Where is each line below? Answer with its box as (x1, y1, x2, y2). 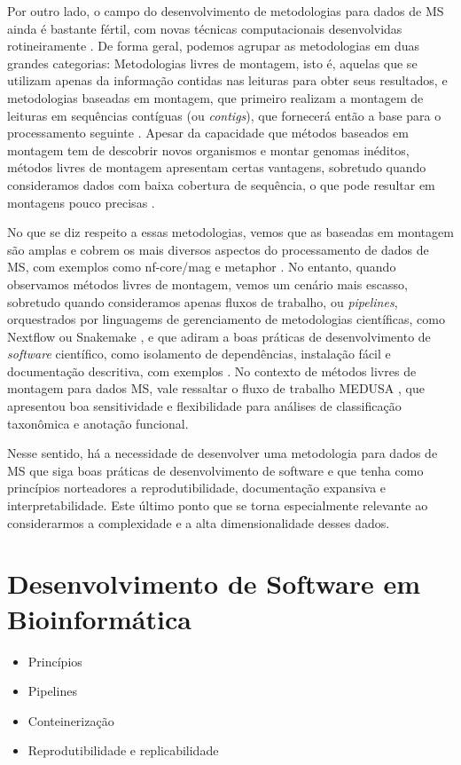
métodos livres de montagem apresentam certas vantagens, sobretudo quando (7, 158, 426, 177)
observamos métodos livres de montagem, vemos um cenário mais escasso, (7, 274, 408, 293)
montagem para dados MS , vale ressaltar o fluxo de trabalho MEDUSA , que (7, 379, 425, 398)
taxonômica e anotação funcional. (7, 414, 189, 432)
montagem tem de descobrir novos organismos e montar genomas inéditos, (7, 140, 410, 159)
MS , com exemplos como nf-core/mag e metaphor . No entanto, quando (7, 257, 396, 276)
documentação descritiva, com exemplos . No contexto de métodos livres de (7, 361, 417, 380)
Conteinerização (27, 711, 114, 730)
